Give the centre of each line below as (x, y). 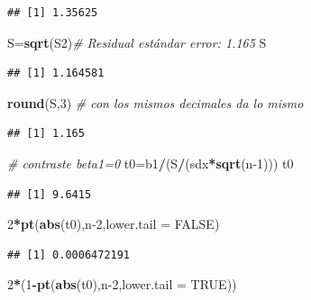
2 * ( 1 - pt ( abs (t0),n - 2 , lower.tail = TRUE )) (122, 284)
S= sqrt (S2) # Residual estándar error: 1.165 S (137, 42)
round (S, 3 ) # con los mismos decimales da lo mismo (155, 102)
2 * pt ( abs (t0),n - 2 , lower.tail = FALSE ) (114, 224)
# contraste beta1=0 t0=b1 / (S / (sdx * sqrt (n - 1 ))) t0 (151, 163)
